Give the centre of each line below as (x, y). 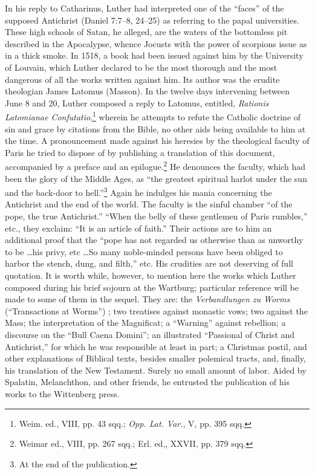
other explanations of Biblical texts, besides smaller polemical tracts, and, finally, (155, 358)
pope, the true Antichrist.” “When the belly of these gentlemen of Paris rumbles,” (156, 216)
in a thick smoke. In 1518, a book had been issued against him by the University (154, 55)
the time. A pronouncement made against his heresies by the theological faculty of (157, 141)
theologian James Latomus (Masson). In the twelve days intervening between (147, 91)
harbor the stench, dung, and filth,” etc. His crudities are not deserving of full (149, 263)
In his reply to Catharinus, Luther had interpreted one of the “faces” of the (145, 8)
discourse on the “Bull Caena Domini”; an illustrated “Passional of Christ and (150, 334)
